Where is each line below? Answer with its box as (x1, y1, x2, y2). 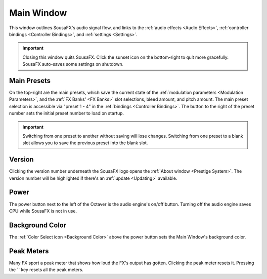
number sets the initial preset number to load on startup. (9, 110, 124, 116)
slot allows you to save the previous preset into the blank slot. (22, 140, 148, 146)
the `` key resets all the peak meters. (9, 267, 84, 273)
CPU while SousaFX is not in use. (9, 208, 77, 214)
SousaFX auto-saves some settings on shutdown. (22, 61, 124, 67)
